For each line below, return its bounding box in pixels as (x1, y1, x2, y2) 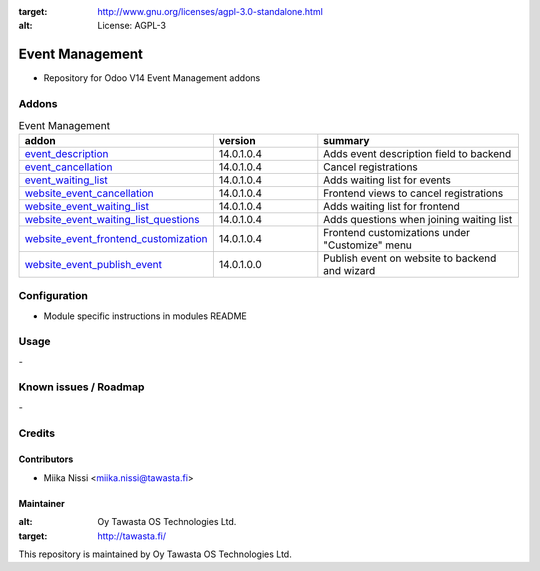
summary (323, 133, 370, 147)
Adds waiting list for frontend (323, 199, 460, 213)
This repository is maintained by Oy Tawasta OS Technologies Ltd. (18, 548, 292, 560)
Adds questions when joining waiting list (323, 212, 513, 226)
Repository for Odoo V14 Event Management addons (43, 72, 261, 84)
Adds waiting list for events (323, 173, 452, 187)
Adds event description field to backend (323, 146, 512, 160)
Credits (18, 426, 55, 440)
